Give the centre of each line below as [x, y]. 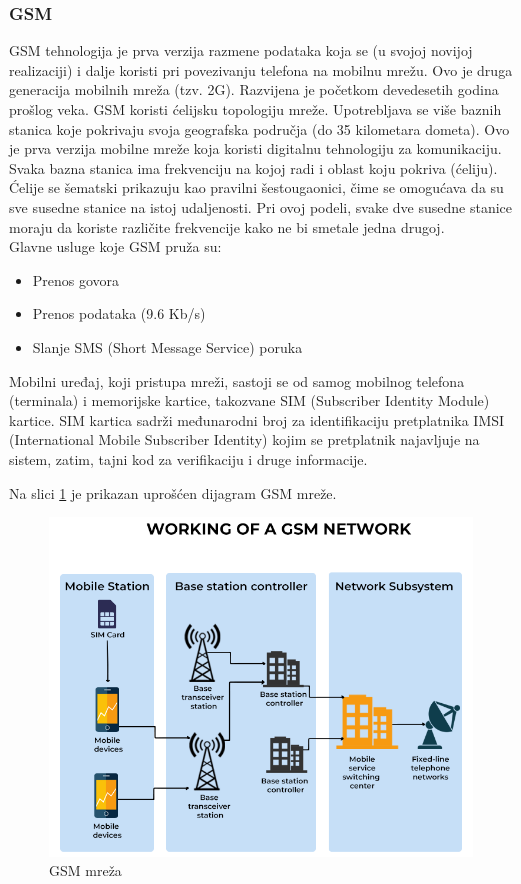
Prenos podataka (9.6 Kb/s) [119, 313]
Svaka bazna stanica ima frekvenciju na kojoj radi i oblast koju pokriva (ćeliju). [253, 167]
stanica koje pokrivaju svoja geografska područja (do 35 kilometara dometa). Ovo [259, 128]
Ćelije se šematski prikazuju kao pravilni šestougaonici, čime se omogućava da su [256, 187]
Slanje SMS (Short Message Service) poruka [167, 346]
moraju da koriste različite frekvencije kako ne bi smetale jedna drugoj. [227, 226]
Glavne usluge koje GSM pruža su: [115, 246]
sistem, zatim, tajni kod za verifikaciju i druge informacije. [188, 458]
